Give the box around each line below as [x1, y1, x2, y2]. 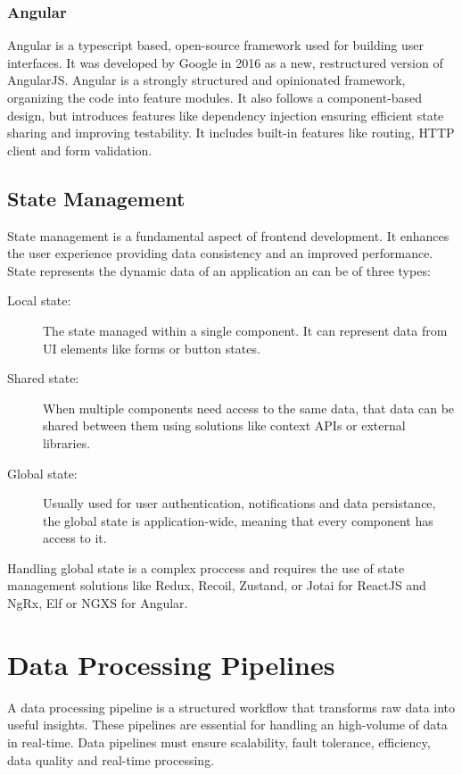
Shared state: [7, 369, 79, 387]
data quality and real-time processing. [7, 750, 215, 769]
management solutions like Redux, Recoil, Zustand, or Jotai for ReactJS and [7, 576, 426, 595]
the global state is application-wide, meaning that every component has [43, 511, 433, 529]
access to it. [43, 529, 107, 547]
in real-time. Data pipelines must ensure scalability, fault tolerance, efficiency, [7, 732, 431, 751]
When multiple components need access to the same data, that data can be [43, 398, 455, 417]
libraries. [43, 433, 91, 452]
